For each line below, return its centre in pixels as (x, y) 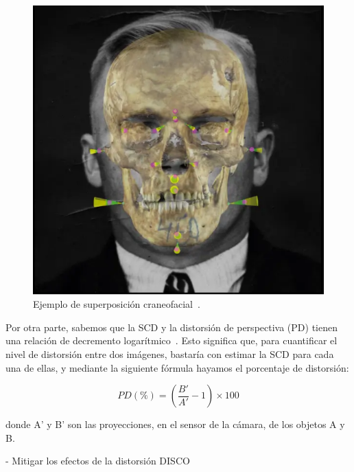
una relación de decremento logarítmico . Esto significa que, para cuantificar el (172, 340)
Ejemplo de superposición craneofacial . (117, 304)
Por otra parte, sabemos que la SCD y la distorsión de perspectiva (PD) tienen (172, 327)
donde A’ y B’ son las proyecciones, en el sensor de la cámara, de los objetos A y (175, 424)
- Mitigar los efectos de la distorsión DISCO (98, 461)
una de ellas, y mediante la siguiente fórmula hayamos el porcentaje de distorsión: (177, 367)
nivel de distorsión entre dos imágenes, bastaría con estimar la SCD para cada (170, 354)
